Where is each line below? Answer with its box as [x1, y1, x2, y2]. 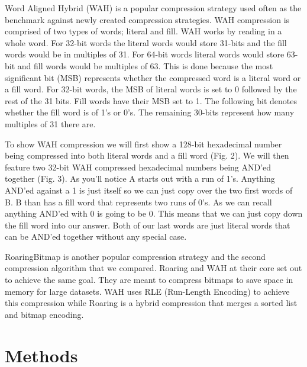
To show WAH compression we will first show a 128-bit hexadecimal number [5, 137, 282, 150]
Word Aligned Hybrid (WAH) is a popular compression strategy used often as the [5, 2, 302, 14]
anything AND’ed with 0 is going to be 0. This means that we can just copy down [5, 207, 303, 220]
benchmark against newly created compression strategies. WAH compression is [5, 13, 290, 25]
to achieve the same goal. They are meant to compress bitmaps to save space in [5, 273, 293, 286]
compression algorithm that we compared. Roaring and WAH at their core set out [5, 262, 302, 274]
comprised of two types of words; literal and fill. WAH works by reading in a [5, 25, 282, 37]
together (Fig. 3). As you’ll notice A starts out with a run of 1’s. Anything [5, 172, 275, 185]
